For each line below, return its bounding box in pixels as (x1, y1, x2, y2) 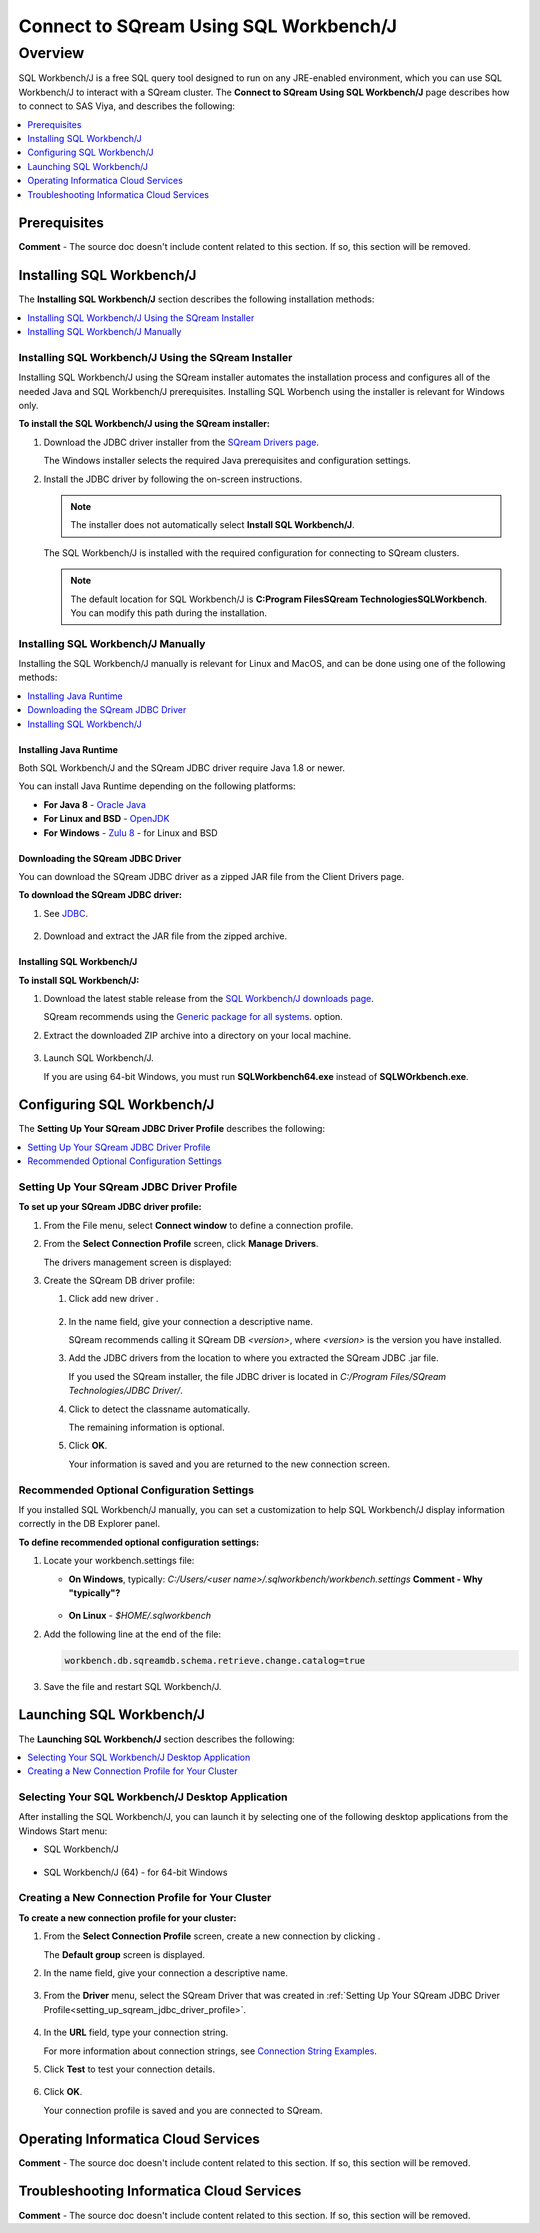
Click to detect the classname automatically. (68, 1403, 250, 1415)
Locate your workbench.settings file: (43, 1555, 195, 1567)
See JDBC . (43, 907, 89, 919)
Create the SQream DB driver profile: (43, 1274, 195, 1286)
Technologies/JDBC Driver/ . (68, 1385, 184, 1397)
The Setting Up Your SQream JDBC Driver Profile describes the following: (18, 1123, 325, 1135)
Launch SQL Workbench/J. (43, 1052, 154, 1064)
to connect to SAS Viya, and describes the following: (18, 100, 235, 112)
